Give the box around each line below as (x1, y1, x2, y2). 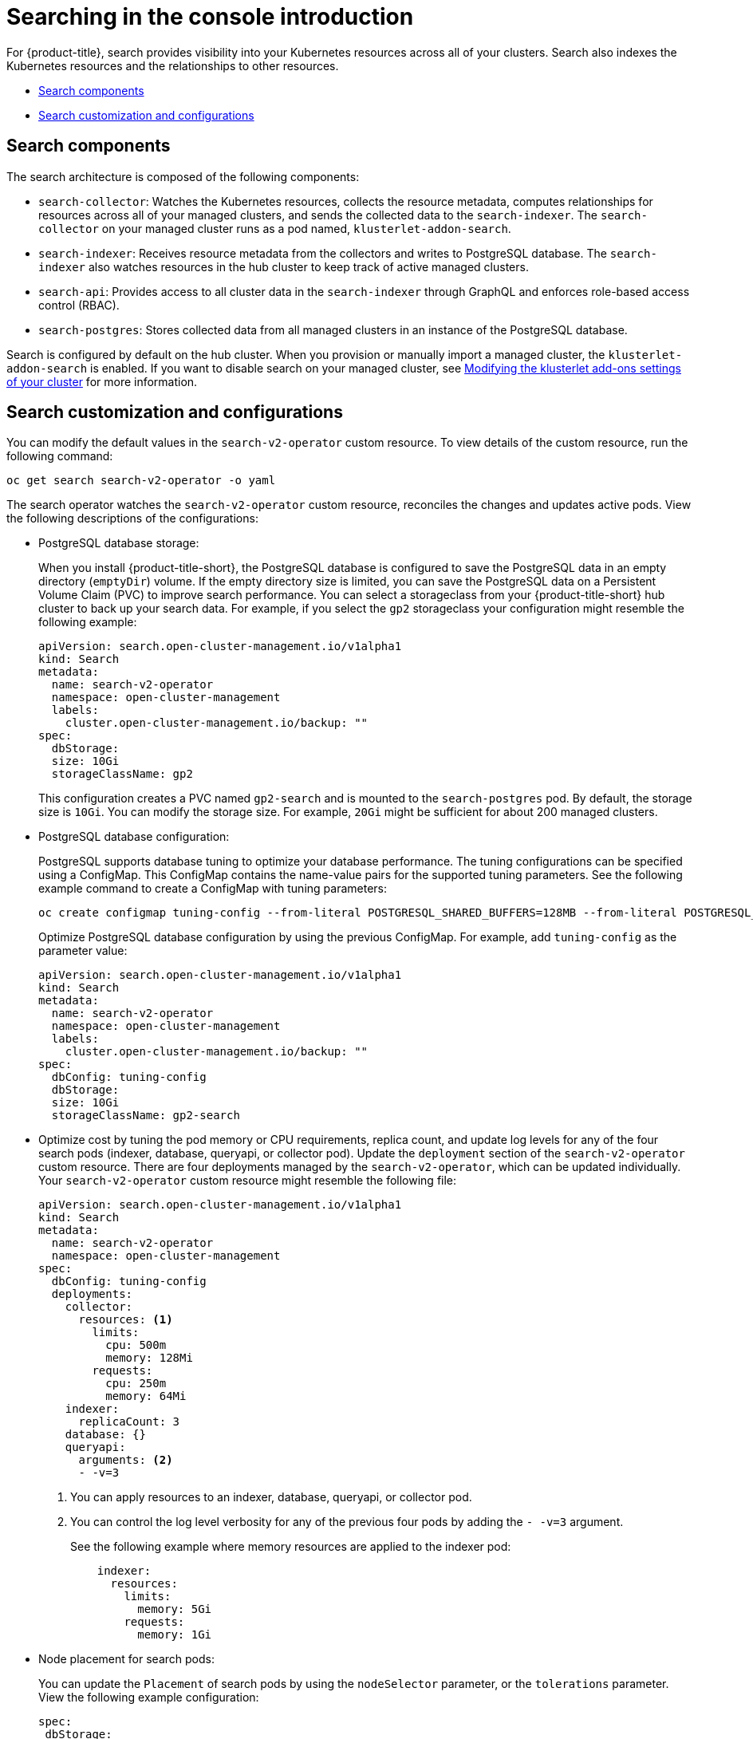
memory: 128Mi (105, 1351, 193, 1365)
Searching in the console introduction (6, 3, 414, 30)
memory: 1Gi (137, 1628, 212, 1642)
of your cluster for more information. (6, 374, 198, 388)
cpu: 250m (105, 1377, 167, 1390)
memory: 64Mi (105, 1390, 187, 1403)
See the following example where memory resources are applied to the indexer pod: (70, 1540, 511, 1554)
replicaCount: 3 (78, 1415, 180, 1429)
